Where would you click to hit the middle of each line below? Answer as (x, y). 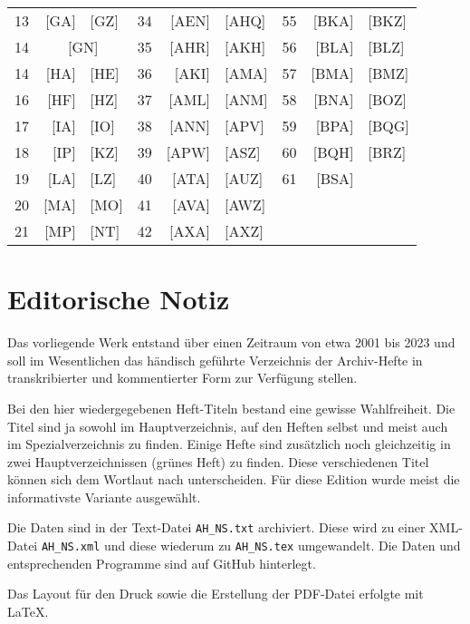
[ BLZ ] (386, 47)
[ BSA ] (335, 178)
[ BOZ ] (387, 99)
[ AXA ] (190, 231)
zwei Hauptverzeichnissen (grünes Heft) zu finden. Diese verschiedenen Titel (218, 461)
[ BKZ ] (387, 20)
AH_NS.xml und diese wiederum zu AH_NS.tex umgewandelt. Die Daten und (251, 546)
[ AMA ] (246, 73)
